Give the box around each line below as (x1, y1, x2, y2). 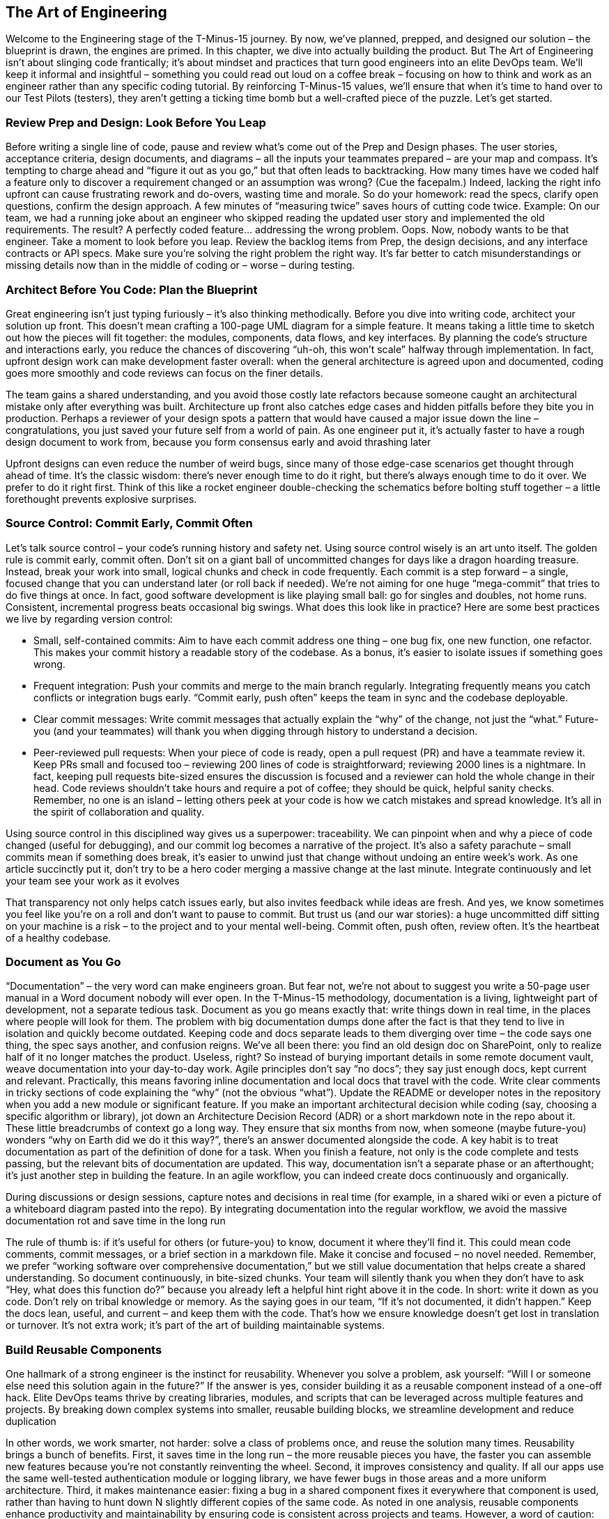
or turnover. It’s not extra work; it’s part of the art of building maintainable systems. (6, 1319, 385, 1332)
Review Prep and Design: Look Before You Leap (6, 115, 266, 130)
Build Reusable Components (6, 1342, 162, 1357)
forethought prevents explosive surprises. (6, 492, 197, 505)
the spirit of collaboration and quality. (33, 805, 205, 818)
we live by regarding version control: (6, 612, 173, 625)
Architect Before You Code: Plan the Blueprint (6, 282, 258, 297)
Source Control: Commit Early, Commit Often (6, 516, 253, 531)
